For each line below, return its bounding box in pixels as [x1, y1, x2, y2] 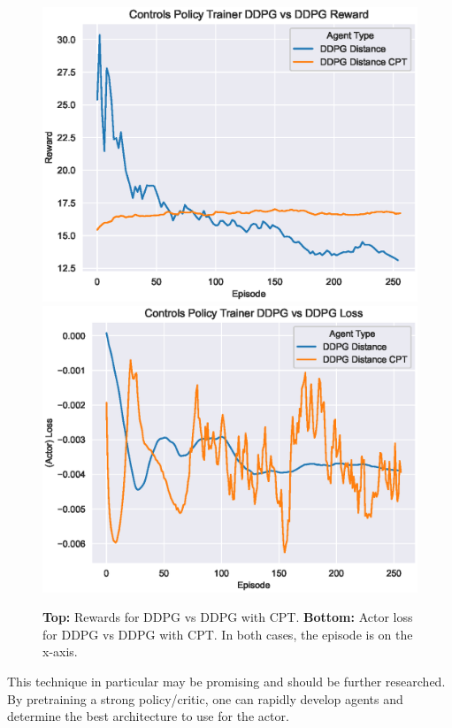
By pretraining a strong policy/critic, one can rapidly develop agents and [7, 689, 403, 708]
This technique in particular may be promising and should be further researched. [7, 672, 446, 691]
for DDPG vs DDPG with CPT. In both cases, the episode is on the [42, 625, 413, 643]
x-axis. [42, 642, 78, 661]
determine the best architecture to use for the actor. [7, 707, 289, 725]
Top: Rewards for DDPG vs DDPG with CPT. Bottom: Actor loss [42, 608, 413, 626]
